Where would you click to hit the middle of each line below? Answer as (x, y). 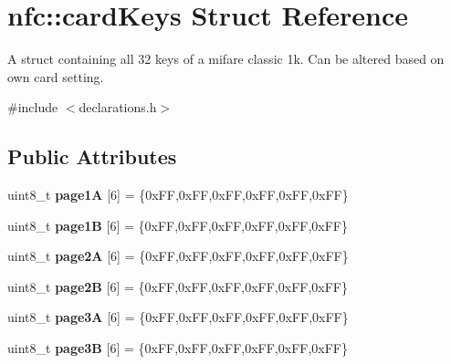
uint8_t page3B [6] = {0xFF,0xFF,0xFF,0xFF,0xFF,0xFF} (178, 348)
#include (33, 107)
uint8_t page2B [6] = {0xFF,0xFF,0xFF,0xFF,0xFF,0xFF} (178, 286)
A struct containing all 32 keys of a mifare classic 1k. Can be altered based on (226, 59)
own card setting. (56, 76)
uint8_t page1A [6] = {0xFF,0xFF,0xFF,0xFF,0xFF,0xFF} (178, 195)
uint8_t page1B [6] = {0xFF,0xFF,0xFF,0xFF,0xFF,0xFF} (178, 225)
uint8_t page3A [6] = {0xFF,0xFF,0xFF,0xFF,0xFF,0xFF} (178, 317)
